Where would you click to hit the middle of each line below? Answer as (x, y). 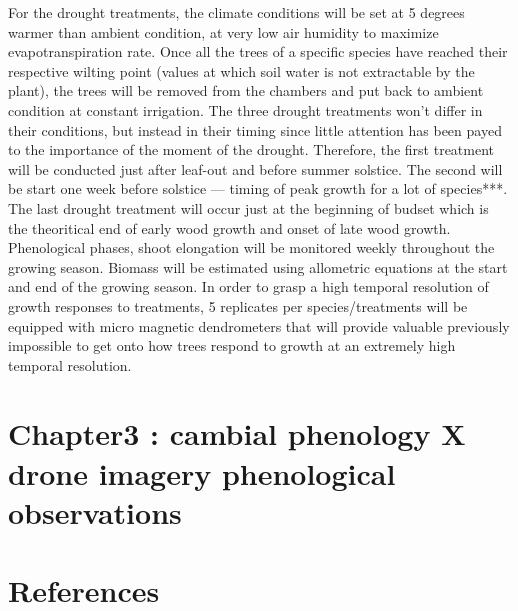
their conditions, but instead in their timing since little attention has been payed (255, 129)
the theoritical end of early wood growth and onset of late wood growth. (229, 227)
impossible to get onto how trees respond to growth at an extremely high (232, 345)
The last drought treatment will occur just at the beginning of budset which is (248, 207)
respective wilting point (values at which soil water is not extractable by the (241, 70)
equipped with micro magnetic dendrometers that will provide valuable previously (259, 325)
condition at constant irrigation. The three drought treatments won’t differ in (245, 109)
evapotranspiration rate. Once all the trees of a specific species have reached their (258, 51)
